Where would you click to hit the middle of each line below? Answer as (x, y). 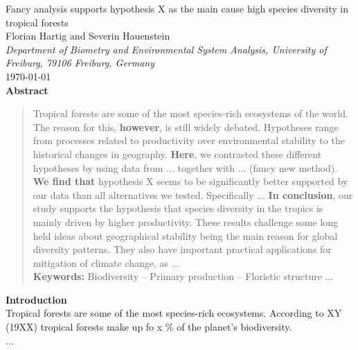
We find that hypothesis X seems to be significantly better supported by (190, 181)
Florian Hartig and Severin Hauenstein (88, 36)
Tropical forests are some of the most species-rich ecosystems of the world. (190, 113)
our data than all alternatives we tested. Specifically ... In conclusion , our (193, 194)
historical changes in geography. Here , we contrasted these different (177, 154)
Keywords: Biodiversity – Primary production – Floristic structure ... (183, 276)
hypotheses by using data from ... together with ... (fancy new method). (185, 167)
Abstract (27, 90)
